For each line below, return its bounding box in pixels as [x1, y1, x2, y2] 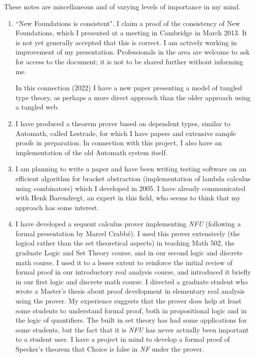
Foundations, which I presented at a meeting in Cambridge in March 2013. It [15, 27, 247, 38]
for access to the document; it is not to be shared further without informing [15, 56, 243, 66]
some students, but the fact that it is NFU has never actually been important [15, 324, 249, 334]
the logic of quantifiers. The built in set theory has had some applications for [15, 315, 247, 325]
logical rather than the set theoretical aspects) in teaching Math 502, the [15, 238, 235, 248]
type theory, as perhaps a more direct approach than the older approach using [15, 92, 251, 102]
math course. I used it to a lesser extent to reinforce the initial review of [15, 257, 233, 267]
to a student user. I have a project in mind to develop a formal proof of [15, 334, 230, 344]
